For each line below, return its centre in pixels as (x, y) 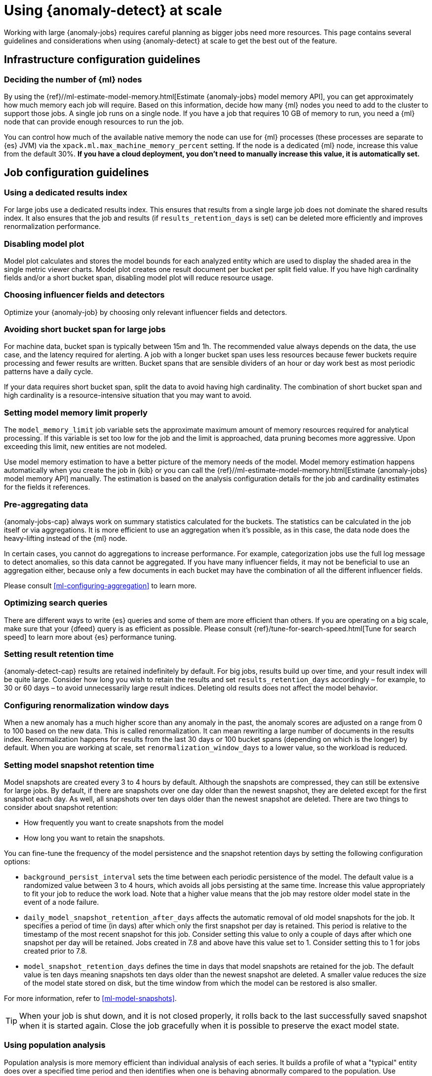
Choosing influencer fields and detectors (84, 295)
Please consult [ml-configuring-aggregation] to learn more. (100, 585)
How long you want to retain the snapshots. (94, 838)
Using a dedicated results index (66, 192)
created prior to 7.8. (56, 951)
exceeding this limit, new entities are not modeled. (85, 447)
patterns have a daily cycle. (49, 372)
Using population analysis (55, 1045)
